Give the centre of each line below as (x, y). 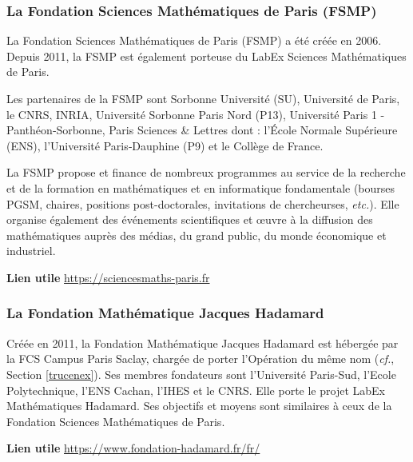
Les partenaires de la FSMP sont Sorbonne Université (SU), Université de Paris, (203, 98)
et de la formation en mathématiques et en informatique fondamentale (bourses (201, 187)
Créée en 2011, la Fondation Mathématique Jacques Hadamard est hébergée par (203, 343)
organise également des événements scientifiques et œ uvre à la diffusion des (190, 219)
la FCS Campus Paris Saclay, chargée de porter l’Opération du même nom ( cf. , (201, 358)
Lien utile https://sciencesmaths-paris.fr (108, 277)
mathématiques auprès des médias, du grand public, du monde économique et (197, 235)
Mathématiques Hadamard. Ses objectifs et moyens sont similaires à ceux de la (199, 406)
